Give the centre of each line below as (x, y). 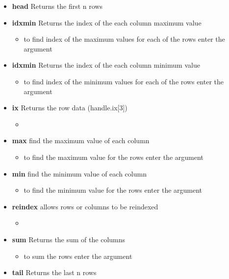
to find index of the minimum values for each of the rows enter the (124, 81)
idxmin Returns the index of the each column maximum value (107, 22)
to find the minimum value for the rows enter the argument (113, 190)
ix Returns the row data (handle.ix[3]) (70, 108)
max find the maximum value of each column (81, 140)
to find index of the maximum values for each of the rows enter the (124, 39)
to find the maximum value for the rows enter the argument (114, 157)
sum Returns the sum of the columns (69, 239)
